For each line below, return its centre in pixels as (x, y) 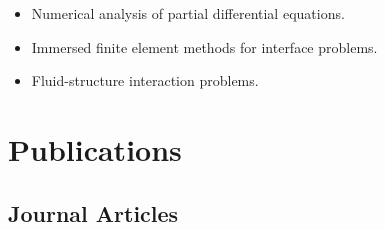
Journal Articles (93, 212)
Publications (95, 148)
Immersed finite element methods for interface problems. (204, 46)
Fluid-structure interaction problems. (145, 80)
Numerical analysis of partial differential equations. (188, 13)
